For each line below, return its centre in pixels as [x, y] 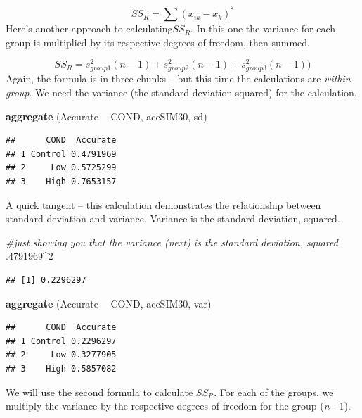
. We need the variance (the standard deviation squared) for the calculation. [193, 93]
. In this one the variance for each [263, 28]
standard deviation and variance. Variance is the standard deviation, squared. [173, 218]
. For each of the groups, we [274, 392]
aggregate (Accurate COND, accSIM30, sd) [106, 116]
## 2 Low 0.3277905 [61, 355]
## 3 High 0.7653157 [61, 182]
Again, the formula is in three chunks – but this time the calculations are [163, 78]
